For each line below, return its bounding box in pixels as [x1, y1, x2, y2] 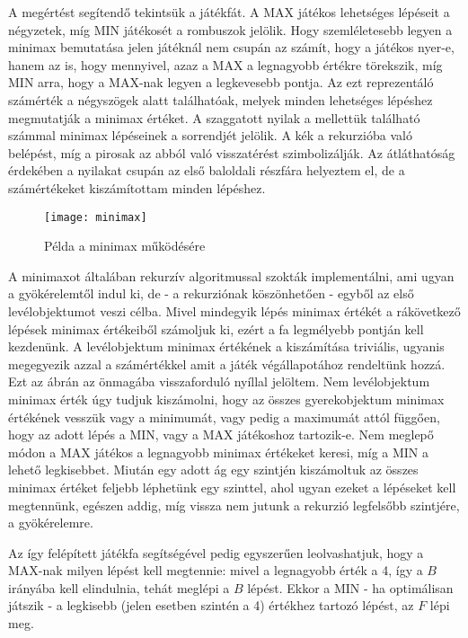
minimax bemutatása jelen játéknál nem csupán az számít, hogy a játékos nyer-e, [8, 38, 455, 57]
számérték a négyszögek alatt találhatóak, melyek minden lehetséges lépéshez [8, 90, 433, 109]
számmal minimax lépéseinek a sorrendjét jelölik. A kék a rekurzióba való [8, 126, 412, 145]
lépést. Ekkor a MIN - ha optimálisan [247, 578, 454, 597]
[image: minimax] [44, 210, 147, 224]
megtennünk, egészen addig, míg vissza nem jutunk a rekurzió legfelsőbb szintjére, [8, 495, 460, 514]
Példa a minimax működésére [44, 236, 206, 255]
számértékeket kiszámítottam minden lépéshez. [8, 178, 266, 197]
